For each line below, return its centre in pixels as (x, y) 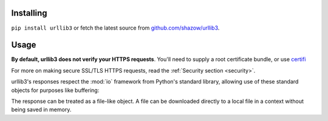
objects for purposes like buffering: (55, 90)
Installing (29, 13)
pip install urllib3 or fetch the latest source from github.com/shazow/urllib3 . (115, 28)
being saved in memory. (41, 110)
